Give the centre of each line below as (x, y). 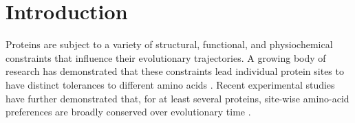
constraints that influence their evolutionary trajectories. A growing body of (166, 57)
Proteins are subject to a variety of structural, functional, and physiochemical (169, 44)
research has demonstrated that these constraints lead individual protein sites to (175, 71)
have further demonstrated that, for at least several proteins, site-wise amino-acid (177, 98)
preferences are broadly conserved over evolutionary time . (128, 112)
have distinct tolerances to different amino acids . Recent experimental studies (170, 84)
